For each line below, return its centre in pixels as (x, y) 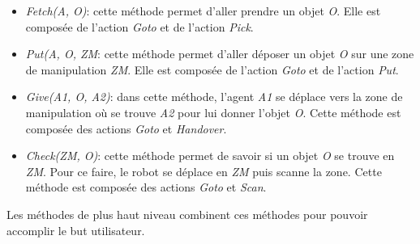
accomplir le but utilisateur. (76, 230)
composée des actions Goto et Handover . (126, 128)
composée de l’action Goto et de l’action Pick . (139, 26)
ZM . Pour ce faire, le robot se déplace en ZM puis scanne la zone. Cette (204, 171)
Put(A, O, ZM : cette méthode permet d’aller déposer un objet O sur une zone (220, 54)
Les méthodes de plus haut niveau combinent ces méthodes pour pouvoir (187, 214)
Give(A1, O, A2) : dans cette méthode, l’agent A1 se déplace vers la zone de (214, 97)
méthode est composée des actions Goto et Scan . (146, 187)
